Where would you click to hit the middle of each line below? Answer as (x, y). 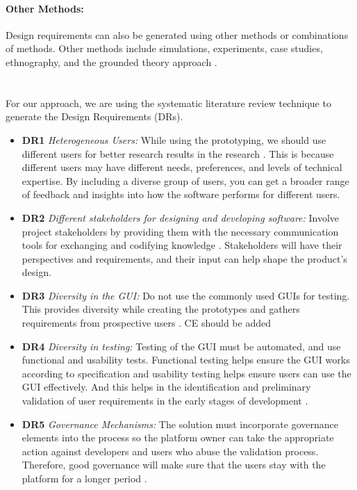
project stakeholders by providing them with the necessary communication (180, 231)
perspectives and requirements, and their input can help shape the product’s (184, 258)
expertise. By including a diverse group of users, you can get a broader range (185, 180)
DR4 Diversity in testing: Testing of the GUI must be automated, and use (181, 346)
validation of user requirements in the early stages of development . (165, 401)
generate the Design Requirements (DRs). (94, 116)
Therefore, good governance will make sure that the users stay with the (174, 465)
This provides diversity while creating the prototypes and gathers (161, 309)
